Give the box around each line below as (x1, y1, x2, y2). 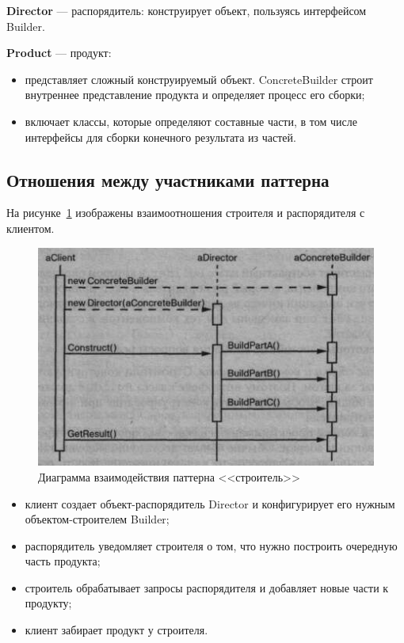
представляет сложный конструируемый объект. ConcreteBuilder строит (25, 70, 373, 87)
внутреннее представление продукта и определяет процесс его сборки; (25, 86, 365, 103)
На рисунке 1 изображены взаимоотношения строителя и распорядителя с (6, 204, 365, 221)
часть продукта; (25, 553, 101, 569)
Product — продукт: (6, 44, 112, 61)
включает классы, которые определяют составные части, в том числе (25, 112, 357, 129)
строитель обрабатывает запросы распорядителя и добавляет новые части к (25, 579, 389, 595)
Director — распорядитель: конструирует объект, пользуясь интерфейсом (6, 2, 367, 18)
